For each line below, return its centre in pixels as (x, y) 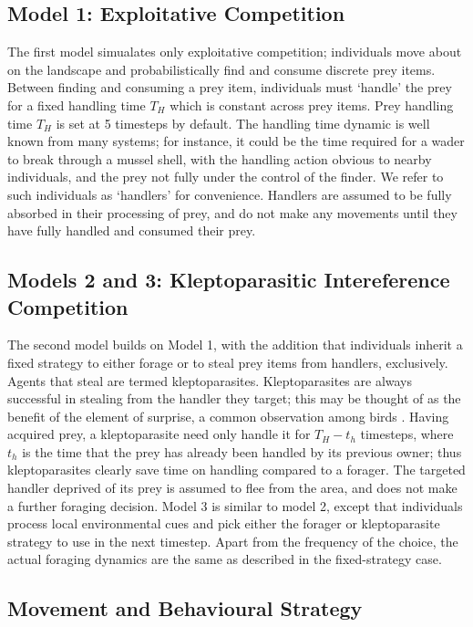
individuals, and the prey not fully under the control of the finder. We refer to (226, 177)
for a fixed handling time (77, 104)
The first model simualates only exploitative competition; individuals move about (235, 52)
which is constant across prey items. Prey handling (312, 104)
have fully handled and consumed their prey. (132, 230)
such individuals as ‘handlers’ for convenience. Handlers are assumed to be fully (230, 194)
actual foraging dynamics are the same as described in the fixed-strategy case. (225, 559)
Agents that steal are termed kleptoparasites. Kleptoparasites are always (210, 380)
